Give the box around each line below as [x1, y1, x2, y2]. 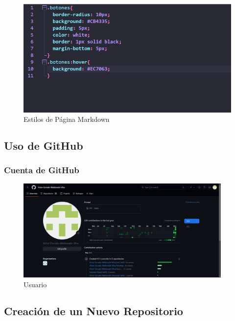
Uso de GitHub [4, 138, 83, 153]
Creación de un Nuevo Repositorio [4, 303, 183, 318]
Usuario [23, 279, 47, 289]
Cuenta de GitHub [4, 163, 79, 176]
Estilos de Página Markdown [23, 114, 110, 124]
